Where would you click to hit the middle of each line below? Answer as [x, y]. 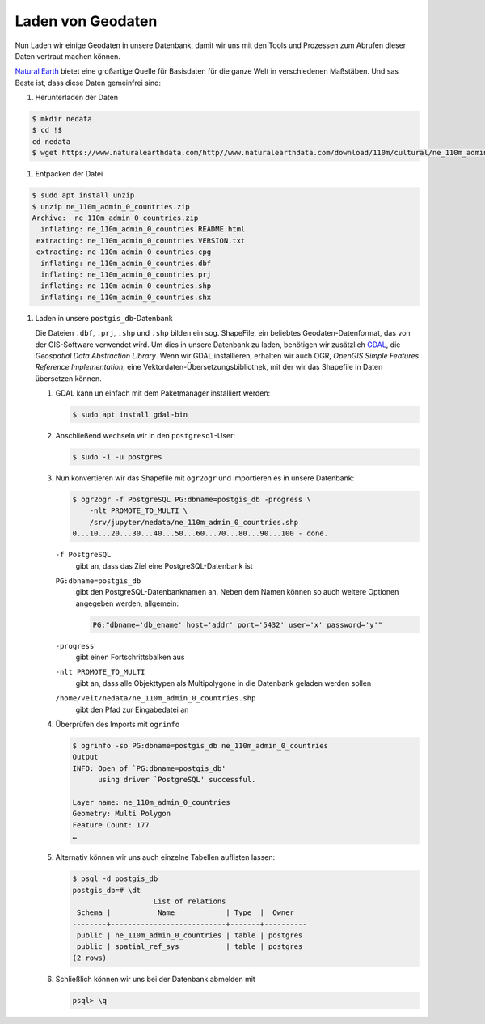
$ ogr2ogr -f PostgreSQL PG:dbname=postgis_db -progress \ [192, 499]
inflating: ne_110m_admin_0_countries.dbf [126, 263]
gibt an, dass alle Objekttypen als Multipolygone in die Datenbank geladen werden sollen [224, 683]
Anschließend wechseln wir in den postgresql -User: [145, 436]
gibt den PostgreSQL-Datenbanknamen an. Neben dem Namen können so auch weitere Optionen [237, 592]
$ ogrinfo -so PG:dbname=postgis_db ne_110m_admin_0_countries [200, 746]
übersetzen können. [69, 378]
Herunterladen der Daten [77, 98]
